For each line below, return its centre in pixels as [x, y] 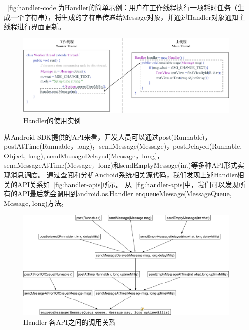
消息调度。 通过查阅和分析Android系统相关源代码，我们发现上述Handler [124, 175]
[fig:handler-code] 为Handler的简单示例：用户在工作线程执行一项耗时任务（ [123, 7]
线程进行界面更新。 [34, 26]
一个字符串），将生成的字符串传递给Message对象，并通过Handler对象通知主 [128, 17]
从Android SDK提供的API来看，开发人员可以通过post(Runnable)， [108, 136]
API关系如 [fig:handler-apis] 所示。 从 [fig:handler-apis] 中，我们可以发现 [128, 184]
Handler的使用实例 [52, 120]
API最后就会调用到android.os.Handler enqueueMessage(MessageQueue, [124, 194]
